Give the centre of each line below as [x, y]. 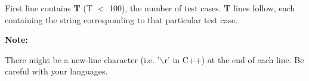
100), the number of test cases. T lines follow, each [202, 8]
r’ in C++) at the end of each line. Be [234, 59]
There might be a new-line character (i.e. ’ [82, 59]
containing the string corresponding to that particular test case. [121, 19]
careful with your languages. [56, 71]
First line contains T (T [49, 8]
